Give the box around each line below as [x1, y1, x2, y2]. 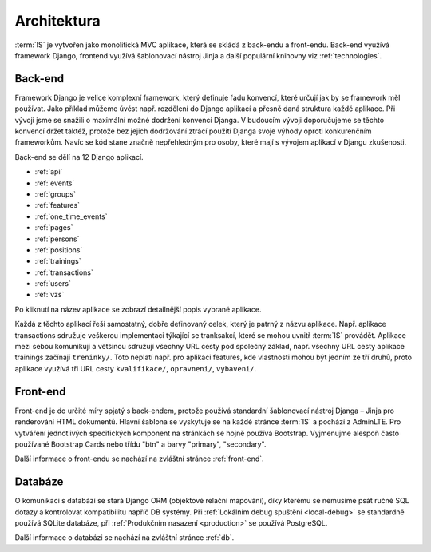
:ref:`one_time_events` [34, 212, 108, 221]
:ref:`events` [34, 178, 75, 188]
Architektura [14, 12, 101, 30]
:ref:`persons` [34, 234, 80, 244]
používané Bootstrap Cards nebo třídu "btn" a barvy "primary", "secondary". [14, 439, 267, 449]
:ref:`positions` [34, 244, 83, 255]
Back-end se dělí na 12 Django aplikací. [14, 152, 144, 161]
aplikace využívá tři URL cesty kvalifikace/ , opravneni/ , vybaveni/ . [14, 363, 257, 373]
